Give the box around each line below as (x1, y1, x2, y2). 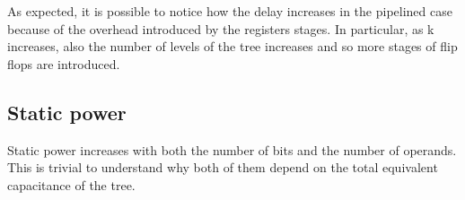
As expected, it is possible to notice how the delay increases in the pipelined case (7, 2, 452, 20)
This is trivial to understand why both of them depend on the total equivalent (7, 158, 438, 177)
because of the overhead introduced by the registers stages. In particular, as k (7, 19, 434, 38)
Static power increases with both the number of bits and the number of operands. (7, 140, 457, 159)
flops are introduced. (7, 54, 120, 73)
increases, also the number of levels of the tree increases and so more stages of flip (7, 37, 458, 56)
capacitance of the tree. (7, 175, 136, 194)
